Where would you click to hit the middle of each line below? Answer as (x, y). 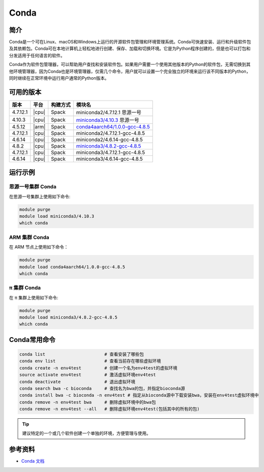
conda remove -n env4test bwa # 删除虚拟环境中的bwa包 (88, 402)
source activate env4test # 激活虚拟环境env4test (88, 375)
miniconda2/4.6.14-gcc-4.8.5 (109, 139)
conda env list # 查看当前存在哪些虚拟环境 (90, 361)
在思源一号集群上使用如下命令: (40, 196)
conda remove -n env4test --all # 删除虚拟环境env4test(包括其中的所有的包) (110, 409)
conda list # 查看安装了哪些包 (82, 354)
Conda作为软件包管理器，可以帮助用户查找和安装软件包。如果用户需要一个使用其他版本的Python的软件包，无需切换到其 (130, 64)
